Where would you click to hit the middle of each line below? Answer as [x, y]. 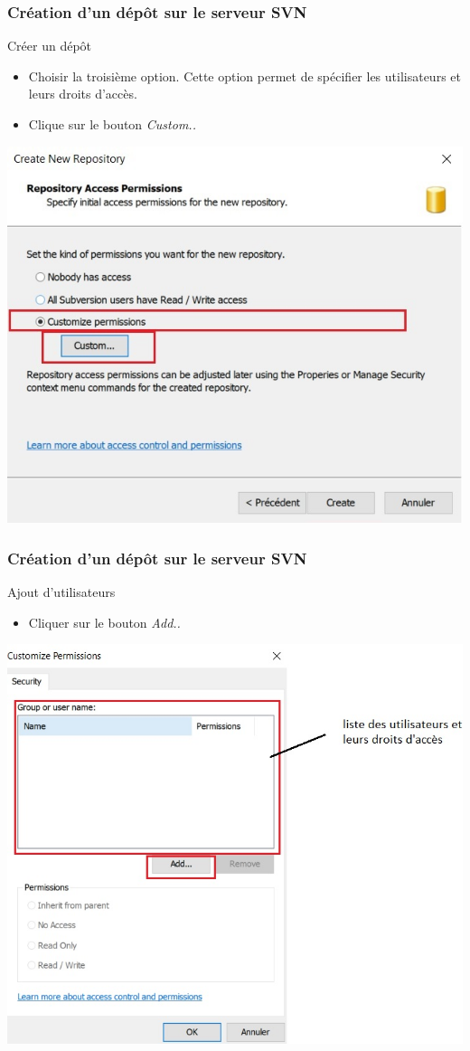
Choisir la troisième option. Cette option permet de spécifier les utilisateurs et [244, 76]
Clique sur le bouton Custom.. [112, 124]
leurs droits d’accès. [83, 94]
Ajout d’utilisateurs [61, 592]
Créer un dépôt [50, 46]
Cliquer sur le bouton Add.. [104, 622]
